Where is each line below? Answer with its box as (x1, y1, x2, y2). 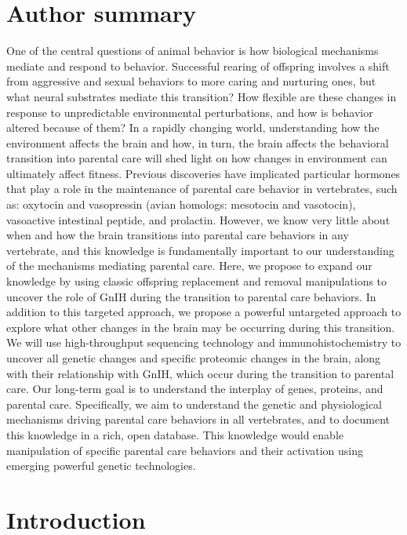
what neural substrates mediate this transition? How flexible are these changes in (6, 88, 397, 104)
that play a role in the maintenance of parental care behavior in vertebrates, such (6, 180, 398, 197)
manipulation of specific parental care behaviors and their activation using (6, 442, 364, 458)
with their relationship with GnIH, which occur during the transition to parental (6, 365, 394, 381)
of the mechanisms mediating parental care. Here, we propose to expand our (6, 257, 372, 274)
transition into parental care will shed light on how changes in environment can (6, 150, 387, 166)
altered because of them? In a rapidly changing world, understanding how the (6, 119, 380, 136)
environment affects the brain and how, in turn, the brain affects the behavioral (6, 134, 389, 151)
